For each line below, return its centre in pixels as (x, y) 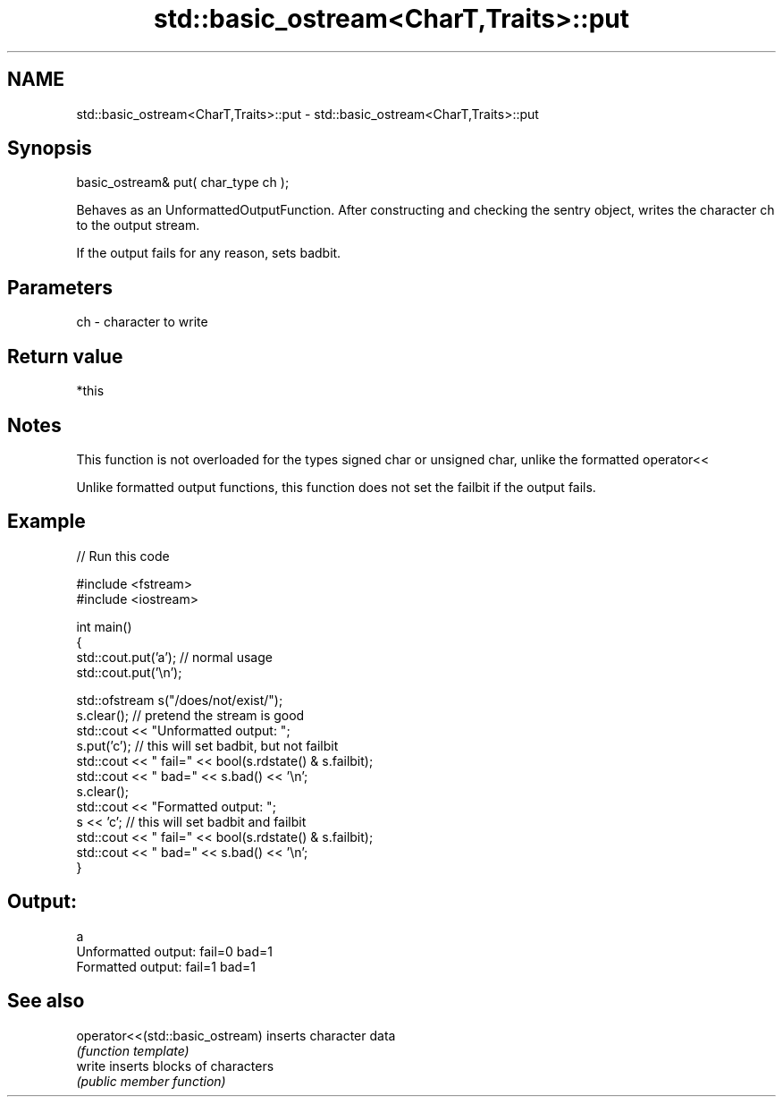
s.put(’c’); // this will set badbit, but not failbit (207, 745)
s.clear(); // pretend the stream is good (190, 715)
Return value (65, 356)
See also (46, 1001)
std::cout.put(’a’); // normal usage (174, 657)
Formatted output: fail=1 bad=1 (166, 966)
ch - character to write (142, 322)
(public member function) (151, 1081)
